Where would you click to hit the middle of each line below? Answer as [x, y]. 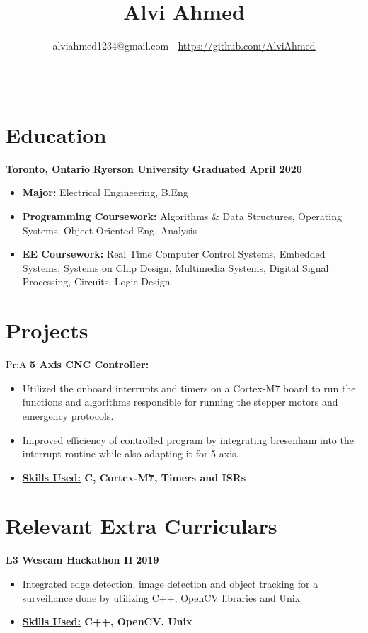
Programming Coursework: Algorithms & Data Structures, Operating [182, 216]
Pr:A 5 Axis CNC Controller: [77, 364]
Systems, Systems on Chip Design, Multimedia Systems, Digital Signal [176, 267]
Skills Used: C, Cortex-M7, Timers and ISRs [134, 477]
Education [56, 134]
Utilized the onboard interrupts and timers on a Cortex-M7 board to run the [189, 388]
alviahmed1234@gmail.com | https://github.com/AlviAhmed [184, 46]
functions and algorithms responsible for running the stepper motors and [180, 402]
